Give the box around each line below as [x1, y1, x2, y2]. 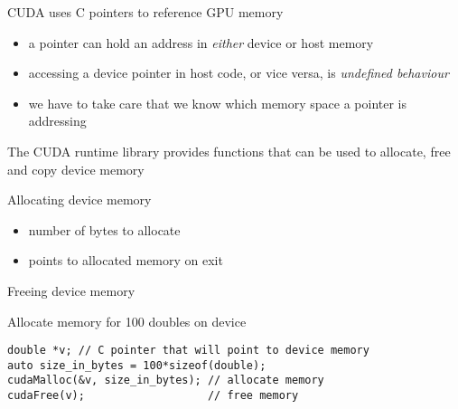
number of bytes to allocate [28, 220, 181, 239]
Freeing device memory [7, 281, 136, 300]
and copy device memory [7, 159, 145, 178]
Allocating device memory [7, 190, 152, 209]
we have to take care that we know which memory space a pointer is [28, 93, 407, 112]
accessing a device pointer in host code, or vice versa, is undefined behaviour [28, 63, 449, 82]
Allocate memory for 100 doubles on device [7, 311, 247, 330]
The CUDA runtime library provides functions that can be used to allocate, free [7, 141, 451, 160]
